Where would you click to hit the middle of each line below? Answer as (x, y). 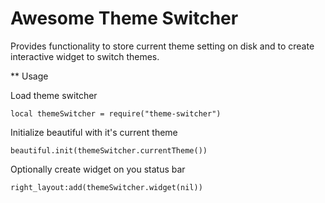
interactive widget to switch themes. (85, 56)
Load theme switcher (54, 95)
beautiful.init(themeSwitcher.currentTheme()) (109, 150)
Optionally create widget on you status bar (98, 169)
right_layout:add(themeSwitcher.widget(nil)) (106, 187)
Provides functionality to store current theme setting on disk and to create (162, 46)
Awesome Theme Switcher (124, 18)
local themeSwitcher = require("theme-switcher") (116, 113)
